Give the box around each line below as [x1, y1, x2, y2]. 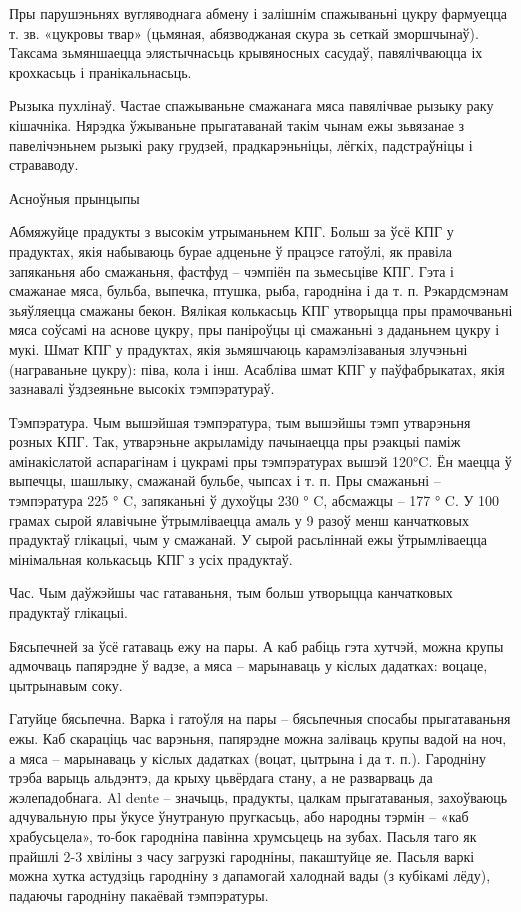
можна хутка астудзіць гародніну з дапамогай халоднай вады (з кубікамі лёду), [9, 865, 491, 886]
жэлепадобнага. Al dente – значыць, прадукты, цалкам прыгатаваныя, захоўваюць [9, 786, 508, 807]
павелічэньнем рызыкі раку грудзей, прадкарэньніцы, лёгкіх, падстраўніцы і [9, 134, 473, 155]
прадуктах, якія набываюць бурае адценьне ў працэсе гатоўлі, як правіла [9, 240, 452, 261]
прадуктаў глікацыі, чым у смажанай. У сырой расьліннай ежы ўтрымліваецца [9, 529, 487, 550]
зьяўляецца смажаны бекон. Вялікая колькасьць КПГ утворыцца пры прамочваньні [9, 299, 513, 320]
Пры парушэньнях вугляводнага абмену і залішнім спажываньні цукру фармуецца [9, 3, 508, 23]
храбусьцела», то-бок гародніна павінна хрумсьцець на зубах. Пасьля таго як [9, 825, 477, 846]
